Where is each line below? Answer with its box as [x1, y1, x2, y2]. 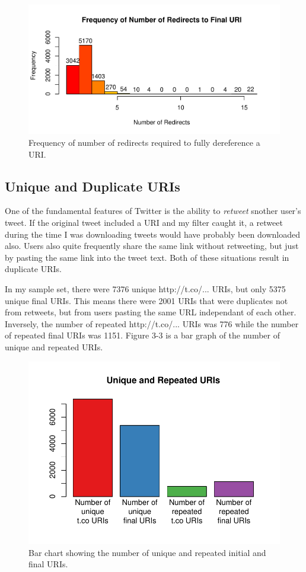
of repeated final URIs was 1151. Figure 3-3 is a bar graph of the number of [5, 329, 280, 341]
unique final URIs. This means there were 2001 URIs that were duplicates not [5, 294, 288, 306]
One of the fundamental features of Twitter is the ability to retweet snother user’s [5, 204, 301, 217]
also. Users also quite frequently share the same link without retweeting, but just [5, 239, 299, 252]
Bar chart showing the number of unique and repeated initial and [28, 546, 266, 558]
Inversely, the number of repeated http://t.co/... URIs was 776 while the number [5, 317, 299, 330]
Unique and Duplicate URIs [5, 177, 180, 195]
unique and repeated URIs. [5, 340, 103, 353]
